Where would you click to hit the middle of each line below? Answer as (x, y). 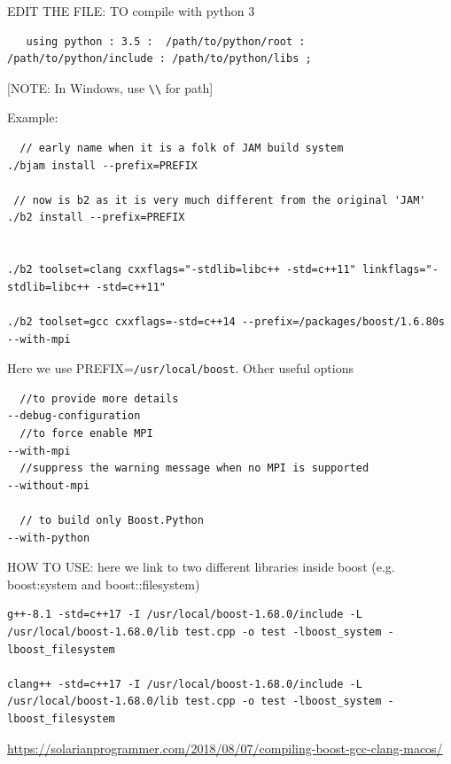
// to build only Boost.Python (112, 520)
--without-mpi (49, 485)
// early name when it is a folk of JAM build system (182, 148)
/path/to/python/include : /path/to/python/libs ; (159, 59)
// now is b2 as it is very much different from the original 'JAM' (220, 200)
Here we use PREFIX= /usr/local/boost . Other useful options (180, 368)
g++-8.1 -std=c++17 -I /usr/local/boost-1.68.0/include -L (185, 615)
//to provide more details (99, 398)
